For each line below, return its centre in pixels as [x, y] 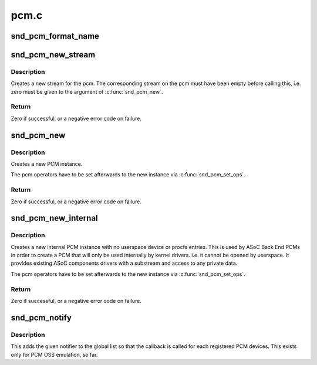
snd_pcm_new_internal [54, 218]
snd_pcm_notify [41, 317]
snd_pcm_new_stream [53, 55]
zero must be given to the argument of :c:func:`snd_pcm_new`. [87, 91]
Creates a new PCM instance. [47, 164]
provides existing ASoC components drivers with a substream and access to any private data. [124, 263]
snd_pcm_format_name [55, 36]
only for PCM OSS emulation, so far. [54, 354]
